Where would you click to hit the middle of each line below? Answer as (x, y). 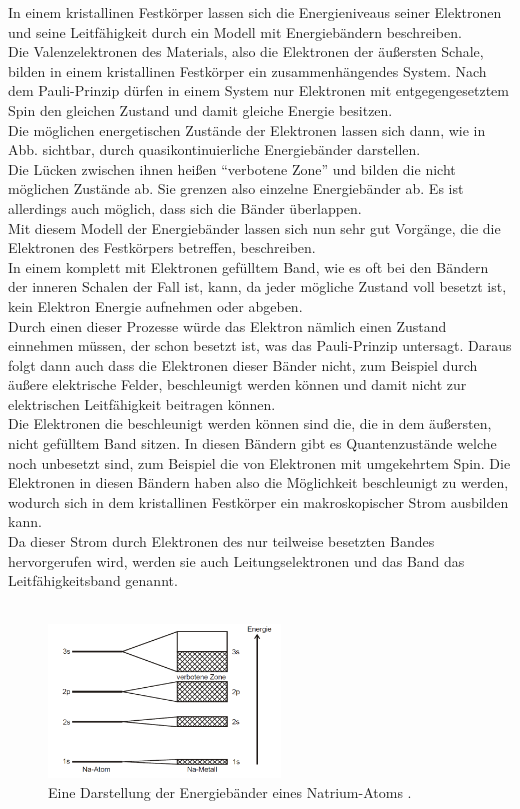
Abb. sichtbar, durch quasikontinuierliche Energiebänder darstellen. (214, 149)
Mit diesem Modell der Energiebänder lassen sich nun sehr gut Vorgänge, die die (254, 227)
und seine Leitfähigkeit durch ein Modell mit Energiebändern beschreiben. (235, 31)
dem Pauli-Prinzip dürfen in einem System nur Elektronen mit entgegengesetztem (259, 90)
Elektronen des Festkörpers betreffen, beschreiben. (162, 247)
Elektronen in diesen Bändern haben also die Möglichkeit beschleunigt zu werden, (258, 482)
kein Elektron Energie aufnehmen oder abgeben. (155, 305)
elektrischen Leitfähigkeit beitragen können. (142, 403)
